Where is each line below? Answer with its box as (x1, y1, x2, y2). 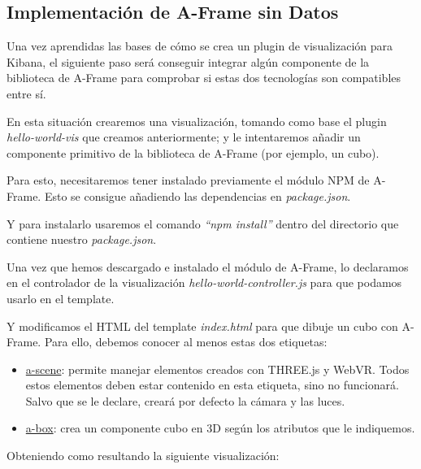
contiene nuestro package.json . (7, 231, 157, 248)
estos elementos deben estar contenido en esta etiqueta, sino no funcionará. (25, 376, 399, 393)
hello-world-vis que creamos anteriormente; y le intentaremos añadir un (7, 128, 361, 145)
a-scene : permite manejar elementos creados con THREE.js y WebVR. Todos (25, 360, 410, 377)
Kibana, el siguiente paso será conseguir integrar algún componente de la (7, 53, 370, 70)
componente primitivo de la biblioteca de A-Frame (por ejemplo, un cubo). (7, 144, 380, 161)
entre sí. (7, 85, 46, 102)
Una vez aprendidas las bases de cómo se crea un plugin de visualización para (7, 37, 393, 54)
